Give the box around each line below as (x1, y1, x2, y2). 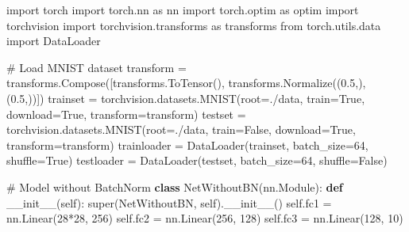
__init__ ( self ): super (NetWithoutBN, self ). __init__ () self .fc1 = (6, 194, 332, 211)
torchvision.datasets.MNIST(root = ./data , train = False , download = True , (6, 121, 356, 138)
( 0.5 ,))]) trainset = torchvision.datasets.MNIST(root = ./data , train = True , (6, 89, 365, 106)
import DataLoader (6, 32, 101, 49)
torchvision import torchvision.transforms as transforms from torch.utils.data (6, 17, 381, 33)
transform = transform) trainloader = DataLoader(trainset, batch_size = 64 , (6, 136, 368, 153)
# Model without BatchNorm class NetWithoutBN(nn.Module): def (6, 178, 343, 195)
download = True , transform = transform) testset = (6, 105, 246, 122)
